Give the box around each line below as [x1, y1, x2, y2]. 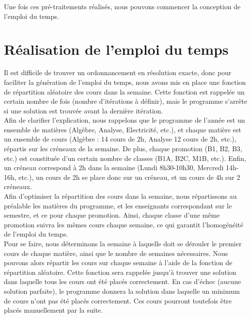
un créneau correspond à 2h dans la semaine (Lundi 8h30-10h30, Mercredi [4, 162, 224, 173]
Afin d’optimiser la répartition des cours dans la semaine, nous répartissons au [4, 191, 237, 201]
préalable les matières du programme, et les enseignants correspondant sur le [4, 200, 232, 210]
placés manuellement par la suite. [4, 305, 103, 315]
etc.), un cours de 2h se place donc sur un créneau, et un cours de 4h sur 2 [18, 172, 240, 182]
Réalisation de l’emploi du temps [4, 39, 229, 59]
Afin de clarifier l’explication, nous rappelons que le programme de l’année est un [4, 115, 245, 125]
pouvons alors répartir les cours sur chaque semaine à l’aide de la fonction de [4, 257, 233, 268]
